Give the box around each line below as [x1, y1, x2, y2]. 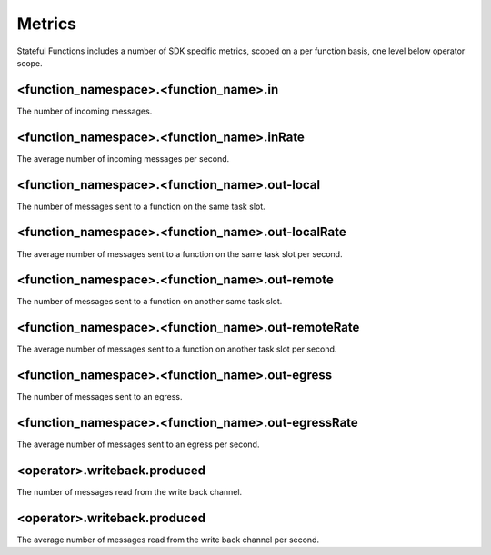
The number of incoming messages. [16, 105, 153, 116]
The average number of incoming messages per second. [16, 153, 230, 164]
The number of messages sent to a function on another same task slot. [16, 296, 283, 307]
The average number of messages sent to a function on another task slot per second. [16, 343, 337, 354]
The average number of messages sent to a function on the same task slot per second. [16, 248, 343, 259]
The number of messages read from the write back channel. [16, 487, 243, 498]
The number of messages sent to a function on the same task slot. [16, 201, 266, 212]
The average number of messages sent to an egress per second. [16, 439, 260, 450]
